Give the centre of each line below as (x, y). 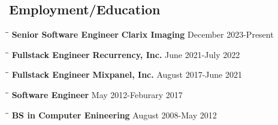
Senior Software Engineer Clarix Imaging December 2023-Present (143, 34)
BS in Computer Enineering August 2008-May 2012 (114, 115)
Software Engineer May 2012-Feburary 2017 (97, 94)
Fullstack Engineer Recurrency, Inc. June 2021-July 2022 (126, 54)
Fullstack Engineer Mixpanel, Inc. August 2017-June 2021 (127, 74)
